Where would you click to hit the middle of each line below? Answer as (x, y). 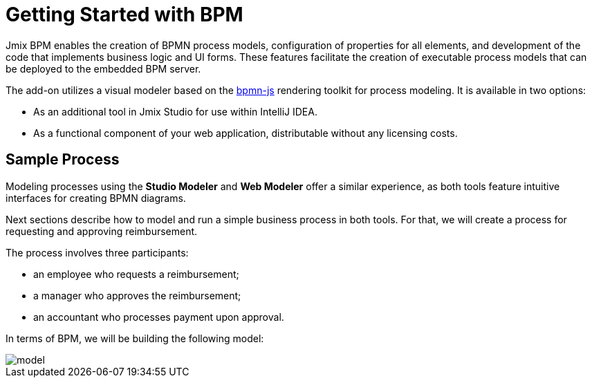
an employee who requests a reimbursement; (136, 274)
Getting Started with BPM (124, 15)
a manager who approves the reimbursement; (137, 295)
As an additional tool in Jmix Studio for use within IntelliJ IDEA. (175, 111)
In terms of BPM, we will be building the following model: (135, 338)
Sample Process (63, 160)
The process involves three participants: (97, 252)
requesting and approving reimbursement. (102, 231)
